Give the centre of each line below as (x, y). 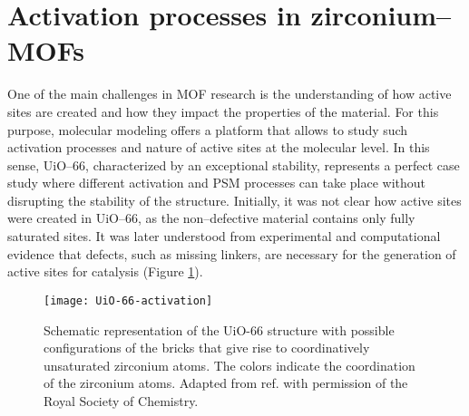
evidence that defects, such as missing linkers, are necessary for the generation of (232, 253)
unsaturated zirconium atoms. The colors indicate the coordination (230, 365)
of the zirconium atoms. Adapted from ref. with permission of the (226, 383)
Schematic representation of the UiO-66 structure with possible (219, 329)
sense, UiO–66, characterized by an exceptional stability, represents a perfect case (234, 164)
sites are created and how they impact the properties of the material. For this (223, 111)
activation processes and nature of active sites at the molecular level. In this (219, 147)
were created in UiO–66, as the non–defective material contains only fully (211, 218)
